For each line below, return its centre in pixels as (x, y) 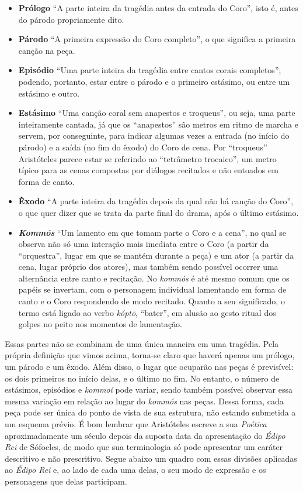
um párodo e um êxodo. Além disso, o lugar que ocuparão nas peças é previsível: (149, 367)
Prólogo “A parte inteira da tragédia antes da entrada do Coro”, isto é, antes (158, 8)
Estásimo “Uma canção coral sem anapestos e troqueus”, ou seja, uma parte (157, 113)
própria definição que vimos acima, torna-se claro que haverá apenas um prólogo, (150, 355)
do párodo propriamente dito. (71, 19)
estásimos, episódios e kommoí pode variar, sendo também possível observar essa (149, 389)
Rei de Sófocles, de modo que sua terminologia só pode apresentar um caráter (144, 447)
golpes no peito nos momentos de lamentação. (100, 324)
